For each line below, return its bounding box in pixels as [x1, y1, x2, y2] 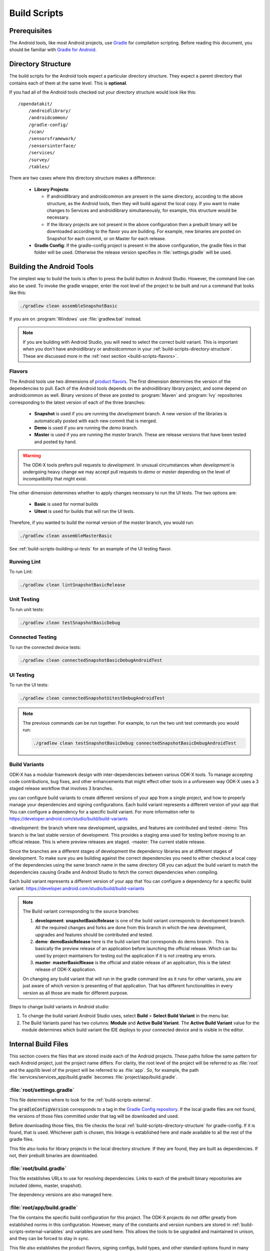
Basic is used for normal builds [34, 501, 98, 507]
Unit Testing [9, 596, 39, 603]
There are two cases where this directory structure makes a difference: [9, 175, 156, 181]
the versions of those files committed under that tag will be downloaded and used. [9, 1113, 179, 1119]
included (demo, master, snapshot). [9, 1182, 82, 1188]
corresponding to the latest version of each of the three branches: [9, 399, 145, 405]
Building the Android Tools [9, 263, 94, 271]
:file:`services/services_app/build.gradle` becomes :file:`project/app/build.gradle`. [9, 1074, 177, 1080]
